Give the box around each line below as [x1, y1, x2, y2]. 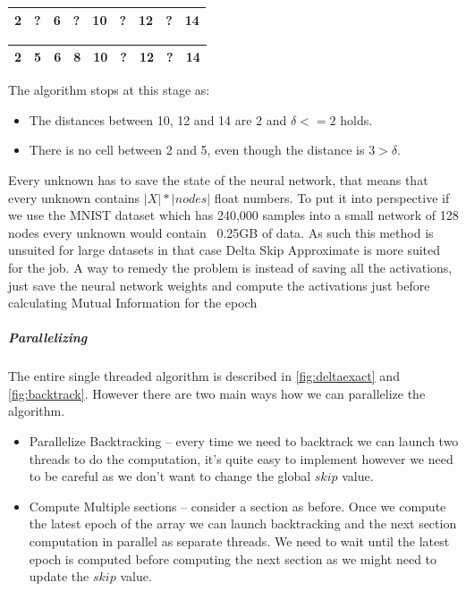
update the [29, 567, 89, 586]
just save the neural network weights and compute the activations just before [8, 275, 430, 294]
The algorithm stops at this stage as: [8, 80, 210, 99]
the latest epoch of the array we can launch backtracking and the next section [29, 514, 457, 533]
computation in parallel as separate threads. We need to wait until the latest [29, 532, 450, 551]
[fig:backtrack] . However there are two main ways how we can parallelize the [8, 384, 426, 402]
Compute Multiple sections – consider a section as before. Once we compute [29, 496, 446, 515]
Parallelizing [8, 328, 88, 347]
